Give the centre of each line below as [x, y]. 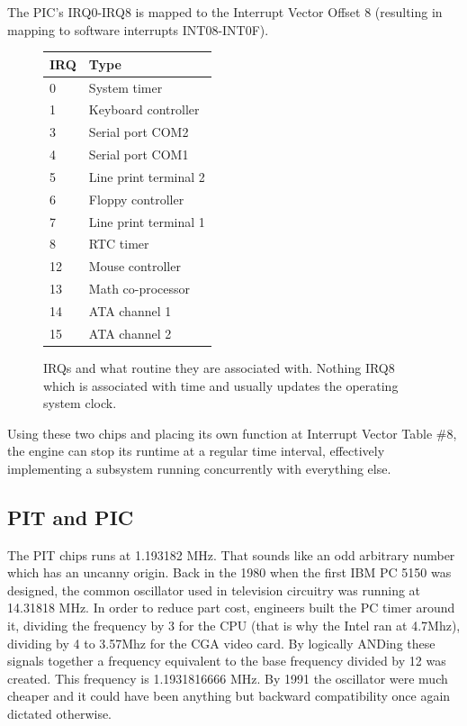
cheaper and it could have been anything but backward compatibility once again [229, 696]
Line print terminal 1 [147, 221]
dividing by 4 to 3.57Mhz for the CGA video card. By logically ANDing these [221, 643]
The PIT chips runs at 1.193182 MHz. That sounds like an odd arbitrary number [231, 554]
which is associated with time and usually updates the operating [221, 385]
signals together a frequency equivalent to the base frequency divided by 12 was [227, 661]
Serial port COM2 [139, 132]
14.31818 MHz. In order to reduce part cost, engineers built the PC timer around [231, 608]
